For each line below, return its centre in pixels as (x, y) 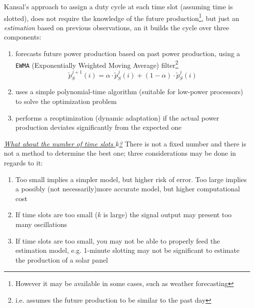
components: (23, 37)
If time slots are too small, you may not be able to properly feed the (118, 240)
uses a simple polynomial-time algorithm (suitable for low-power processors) (129, 92)
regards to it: (23, 163)
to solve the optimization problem (66, 101)
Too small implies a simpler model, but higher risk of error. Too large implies (131, 179)
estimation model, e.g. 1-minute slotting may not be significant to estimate (127, 250)
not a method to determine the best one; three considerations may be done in (120, 153)
